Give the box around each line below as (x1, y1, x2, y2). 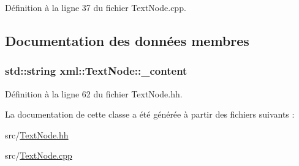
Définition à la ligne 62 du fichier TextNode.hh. (5, 87, 183, 100)
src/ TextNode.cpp (5, 149, 72, 162)
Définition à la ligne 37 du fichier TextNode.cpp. (5, 1, 186, 13)
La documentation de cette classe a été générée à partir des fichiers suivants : (5, 108, 295, 121)
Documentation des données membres (5, 31, 249, 50)
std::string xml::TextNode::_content (5, 63, 187, 78)
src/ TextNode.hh (5, 128, 69, 141)
